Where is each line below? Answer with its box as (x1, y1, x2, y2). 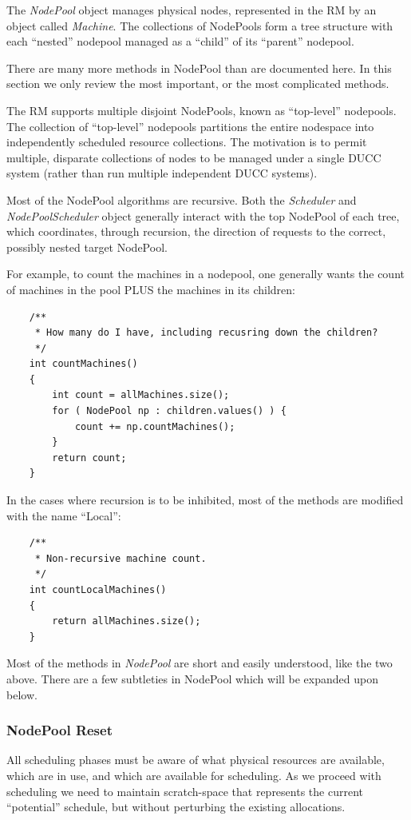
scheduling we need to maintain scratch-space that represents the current (6, 782, 363, 799)
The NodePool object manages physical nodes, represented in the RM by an (6, 2, 377, 18)
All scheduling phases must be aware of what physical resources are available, (6, 751, 385, 768)
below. (6, 686, 38, 703)
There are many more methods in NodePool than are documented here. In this (6, 59, 392, 76)
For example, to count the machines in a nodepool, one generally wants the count (6, 265, 405, 282)
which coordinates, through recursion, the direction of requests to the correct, (6, 223, 386, 240)
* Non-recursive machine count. (34, 552, 207, 564)
